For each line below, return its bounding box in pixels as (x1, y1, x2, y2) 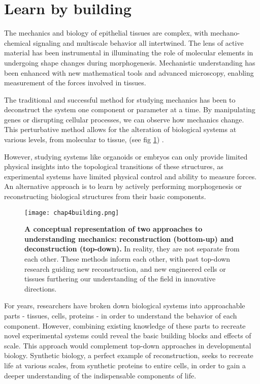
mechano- (210, 27, 240, 38)
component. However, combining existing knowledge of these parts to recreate (4, 320, 246, 331)
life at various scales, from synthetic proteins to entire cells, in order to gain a (4, 360, 246, 370)
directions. (24, 283, 57, 294)
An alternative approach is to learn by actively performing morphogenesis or (4, 181, 242, 191)
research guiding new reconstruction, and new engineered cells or (24, 263, 226, 274)
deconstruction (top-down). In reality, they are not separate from (24, 243, 240, 254)
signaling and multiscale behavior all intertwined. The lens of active (33, 37, 244, 48)
